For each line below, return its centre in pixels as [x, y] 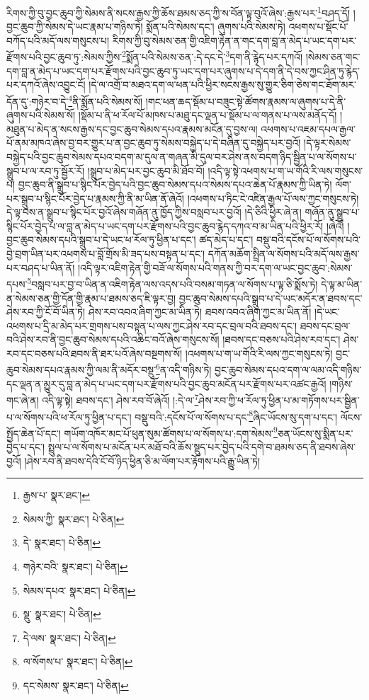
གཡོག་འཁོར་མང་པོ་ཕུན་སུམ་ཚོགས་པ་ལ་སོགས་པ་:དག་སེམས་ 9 [171, 432]
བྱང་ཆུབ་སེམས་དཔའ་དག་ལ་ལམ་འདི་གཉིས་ [288, 370]
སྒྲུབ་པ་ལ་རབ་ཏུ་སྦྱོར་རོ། [46, 170]
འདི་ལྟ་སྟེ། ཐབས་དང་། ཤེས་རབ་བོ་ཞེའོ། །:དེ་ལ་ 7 [120, 399]
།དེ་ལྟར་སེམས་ [328, 143]
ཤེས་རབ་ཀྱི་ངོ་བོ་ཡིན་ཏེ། [46, 312]
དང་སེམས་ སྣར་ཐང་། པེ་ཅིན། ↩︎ [76, 685]
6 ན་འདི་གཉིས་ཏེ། [184, 369]
